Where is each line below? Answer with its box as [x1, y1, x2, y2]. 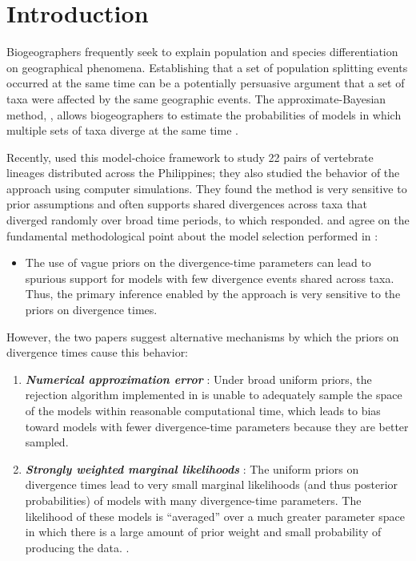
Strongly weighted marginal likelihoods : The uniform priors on [25, 460, 359, 477]
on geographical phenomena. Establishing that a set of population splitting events [6, 59, 408, 75]
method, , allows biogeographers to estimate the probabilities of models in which [6, 106, 402, 123]
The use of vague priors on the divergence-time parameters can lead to [25, 254, 371, 271]
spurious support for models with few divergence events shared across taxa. [25, 269, 394, 286]
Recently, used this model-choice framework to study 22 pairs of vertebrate [6, 148, 374, 165]
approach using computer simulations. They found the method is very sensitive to [6, 180, 407, 196]
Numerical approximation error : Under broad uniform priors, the [25, 370, 372, 387]
